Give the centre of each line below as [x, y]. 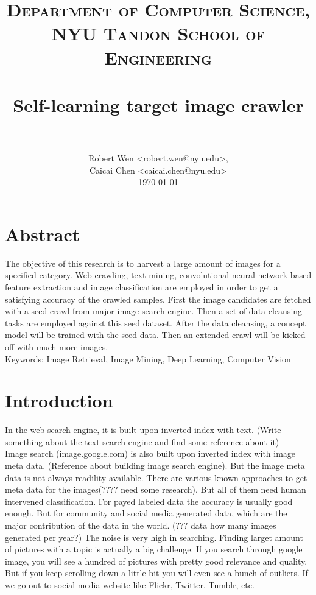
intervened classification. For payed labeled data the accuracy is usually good [149, 501]
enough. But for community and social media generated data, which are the [146, 513]
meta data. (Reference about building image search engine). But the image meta [155, 466]
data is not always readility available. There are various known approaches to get [156, 477]
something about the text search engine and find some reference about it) [142, 441]
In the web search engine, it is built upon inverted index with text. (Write [143, 430]
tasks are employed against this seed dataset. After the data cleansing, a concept [156, 322]
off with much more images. [57, 346]
